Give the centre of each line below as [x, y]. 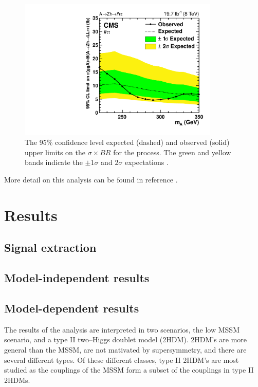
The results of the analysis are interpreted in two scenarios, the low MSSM [122, 329]
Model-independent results [77, 278]
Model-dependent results [72, 308]
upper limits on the [55, 152]
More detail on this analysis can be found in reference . [91, 180]
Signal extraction [50, 247]
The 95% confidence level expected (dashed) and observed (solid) [127, 142]
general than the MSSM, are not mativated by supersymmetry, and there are [125, 349]
